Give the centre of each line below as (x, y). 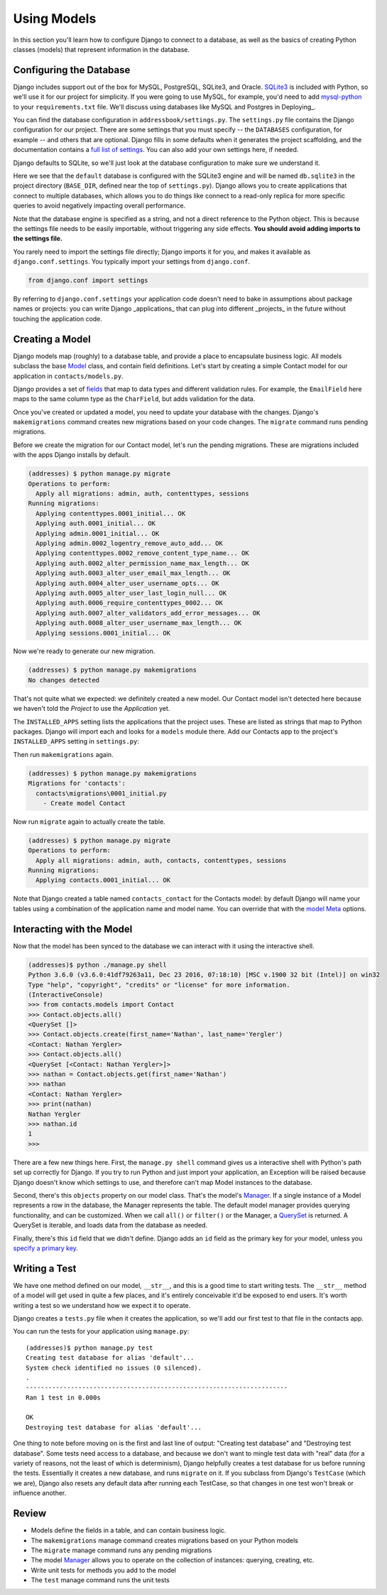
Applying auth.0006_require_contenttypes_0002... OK (129, 603)
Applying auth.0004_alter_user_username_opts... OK (127, 583)
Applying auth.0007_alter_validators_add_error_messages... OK (148, 613)
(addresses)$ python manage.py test (89, 1348)
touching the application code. (58, 318)
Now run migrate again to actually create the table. (89, 822)
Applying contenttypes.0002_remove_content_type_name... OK (142, 553)
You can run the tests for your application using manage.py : (101, 1331)
